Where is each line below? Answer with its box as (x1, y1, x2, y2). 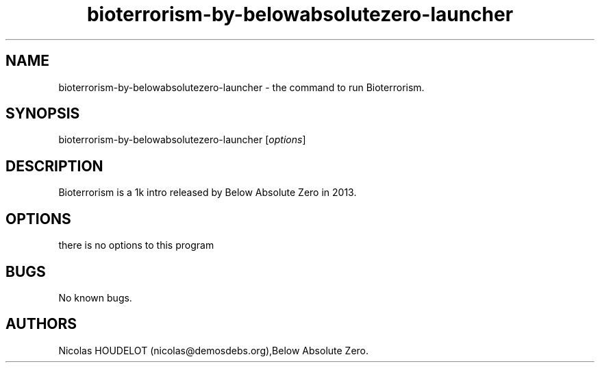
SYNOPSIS (5, 105, 80, 123)
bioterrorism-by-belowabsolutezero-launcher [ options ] (58, 134, 306, 146)
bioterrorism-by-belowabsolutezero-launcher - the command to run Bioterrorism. (58, 81, 425, 93)
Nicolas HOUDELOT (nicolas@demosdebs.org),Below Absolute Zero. (58, 344, 369, 356)
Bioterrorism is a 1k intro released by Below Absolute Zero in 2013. (58, 186, 357, 199)
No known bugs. (58, 291, 132, 304)
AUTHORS (5, 315, 77, 333)
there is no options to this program (58, 239, 214, 252)
